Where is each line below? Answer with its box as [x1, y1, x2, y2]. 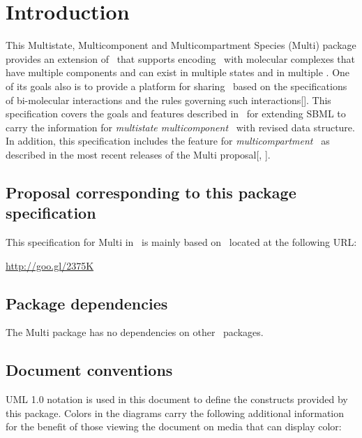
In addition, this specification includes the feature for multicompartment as [6, 133, 330, 148]
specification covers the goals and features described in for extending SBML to [6, 106, 346, 121]
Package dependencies [6, 292, 168, 314]
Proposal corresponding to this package [6, 181, 296, 203]
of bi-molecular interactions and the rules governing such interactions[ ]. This [6, 92, 331, 107]
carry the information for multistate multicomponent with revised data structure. [6, 119, 355, 134]
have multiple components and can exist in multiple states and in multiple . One [6, 65, 350, 80]
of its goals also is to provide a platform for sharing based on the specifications [6, 78, 347, 93]
